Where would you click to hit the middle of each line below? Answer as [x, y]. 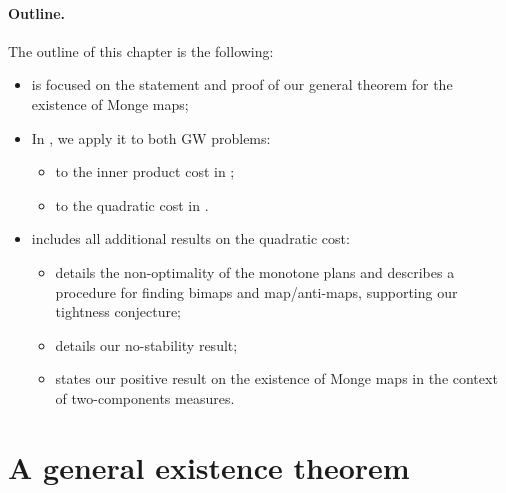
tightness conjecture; [118, 311]
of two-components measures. [145, 397]
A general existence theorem [209, 466]
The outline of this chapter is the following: [141, 50]
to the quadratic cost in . [132, 204]
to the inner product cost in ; [145, 171]
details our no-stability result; [146, 344]
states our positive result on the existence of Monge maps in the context [276, 378]
